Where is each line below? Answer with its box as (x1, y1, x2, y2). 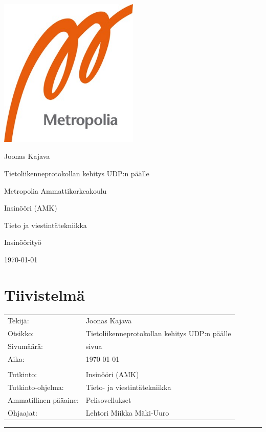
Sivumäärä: (8, 341, 43, 352)
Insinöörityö (4, 237, 41, 248)
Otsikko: (8, 328, 34, 339)
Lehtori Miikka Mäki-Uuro (85, 407, 169, 418)
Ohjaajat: (8, 407, 37, 418)
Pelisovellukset (85, 394, 131, 405)
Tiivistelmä (4, 284, 85, 305)
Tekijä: (8, 315, 29, 326)
